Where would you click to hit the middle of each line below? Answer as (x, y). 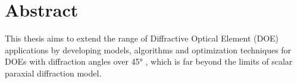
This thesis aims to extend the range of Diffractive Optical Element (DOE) (142, 38)
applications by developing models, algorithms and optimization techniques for (148, 50)
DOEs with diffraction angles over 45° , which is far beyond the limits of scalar (149, 61)
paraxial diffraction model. (53, 73)
